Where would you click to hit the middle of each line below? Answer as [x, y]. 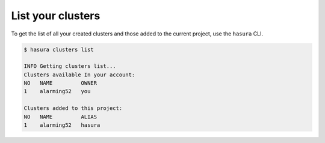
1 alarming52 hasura [62, 125]
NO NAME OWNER [60, 83]
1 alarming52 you [57, 91]
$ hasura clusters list [59, 49]
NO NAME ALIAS [60, 117]
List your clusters [56, 16]
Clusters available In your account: [79, 75]
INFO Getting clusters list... [70, 66]
